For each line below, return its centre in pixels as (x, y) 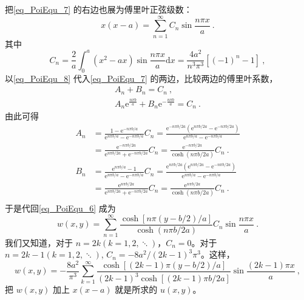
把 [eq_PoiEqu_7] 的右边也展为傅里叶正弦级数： (99, 9)
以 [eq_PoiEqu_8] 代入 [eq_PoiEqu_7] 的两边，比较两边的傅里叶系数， (141, 78)
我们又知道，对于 (39, 242)
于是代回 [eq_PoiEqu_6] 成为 (60, 208)
